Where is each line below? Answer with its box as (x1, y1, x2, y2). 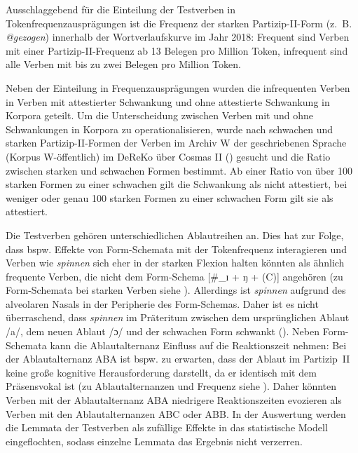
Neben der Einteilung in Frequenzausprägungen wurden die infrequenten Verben (6, 80, 350, 95)
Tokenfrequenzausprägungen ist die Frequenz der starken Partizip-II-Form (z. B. (6, 15, 352, 30)
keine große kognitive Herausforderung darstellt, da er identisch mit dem (6, 365, 317, 379)
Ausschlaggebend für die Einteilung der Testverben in (6, 2, 236, 16)
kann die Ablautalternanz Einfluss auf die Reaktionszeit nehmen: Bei (50, 337, 347, 352)
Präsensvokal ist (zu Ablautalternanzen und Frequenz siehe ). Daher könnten (6, 379, 337, 393)
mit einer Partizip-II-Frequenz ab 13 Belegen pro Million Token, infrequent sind (6, 43, 348, 58)
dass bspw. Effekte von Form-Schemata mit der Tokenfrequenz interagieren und (6, 241, 347, 256)
